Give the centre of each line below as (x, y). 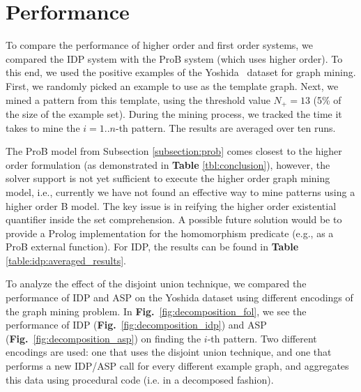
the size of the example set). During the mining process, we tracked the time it (174, 113)
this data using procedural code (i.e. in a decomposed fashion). (140, 379)
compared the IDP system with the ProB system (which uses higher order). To (174, 58)
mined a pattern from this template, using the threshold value (138, 99)
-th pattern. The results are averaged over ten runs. (226, 127)
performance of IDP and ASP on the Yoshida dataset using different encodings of (179, 297)
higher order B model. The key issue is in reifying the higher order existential (171, 205)
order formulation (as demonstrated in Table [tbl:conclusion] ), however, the (168, 164)
